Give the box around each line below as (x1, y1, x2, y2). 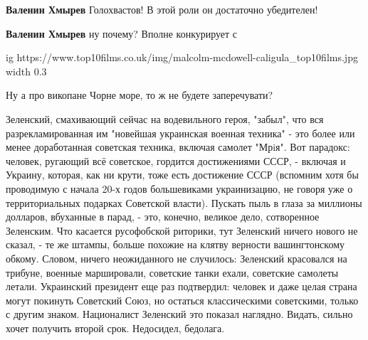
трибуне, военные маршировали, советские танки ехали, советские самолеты (6, 265, 339, 280)
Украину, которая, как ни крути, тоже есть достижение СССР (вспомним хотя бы (6, 167, 359, 182)
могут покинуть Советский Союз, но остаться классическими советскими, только (6, 292, 359, 307)
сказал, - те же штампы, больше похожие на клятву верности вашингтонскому (6, 237, 345, 252)
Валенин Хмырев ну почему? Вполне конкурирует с (6, 26, 238, 41)
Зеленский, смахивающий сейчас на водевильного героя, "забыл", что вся (6, 111, 324, 126)
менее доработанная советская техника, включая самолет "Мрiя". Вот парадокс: (6, 139, 350, 154)
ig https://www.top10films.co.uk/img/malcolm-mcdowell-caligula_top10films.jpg (6, 50, 358, 65)
